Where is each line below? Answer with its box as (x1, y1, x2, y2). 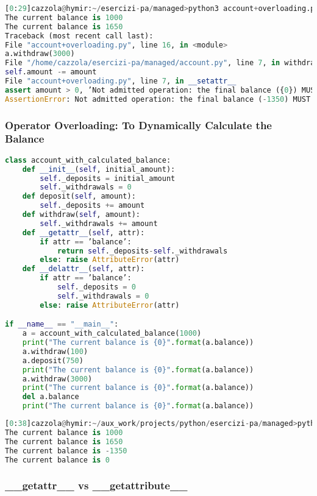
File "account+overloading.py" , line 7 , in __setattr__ (5, 77, 237, 85)
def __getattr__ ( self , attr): (22, 228, 145, 237)
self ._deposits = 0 (57, 283, 136, 292)
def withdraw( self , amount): (22, 210, 140, 219)
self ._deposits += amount (40, 201, 145, 210)
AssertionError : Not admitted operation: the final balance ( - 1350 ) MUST (5, 94, 311, 104)
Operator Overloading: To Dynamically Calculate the (5, 117, 272, 132)
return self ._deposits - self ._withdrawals (57, 246, 228, 255)
